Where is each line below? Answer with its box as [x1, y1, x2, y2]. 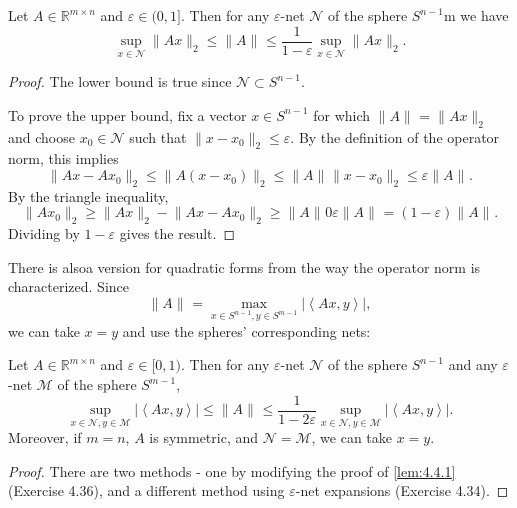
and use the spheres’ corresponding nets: [122, 320, 371, 341]
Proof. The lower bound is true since [8, 71, 232, 92]
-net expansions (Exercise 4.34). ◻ [295, 480, 509, 501]
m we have [444, 5, 509, 25]
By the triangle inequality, [8, 185, 169, 206]
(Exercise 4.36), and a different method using [8, 480, 285, 501]
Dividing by [8, 223, 80, 244]
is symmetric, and [149, 427, 259, 448]
